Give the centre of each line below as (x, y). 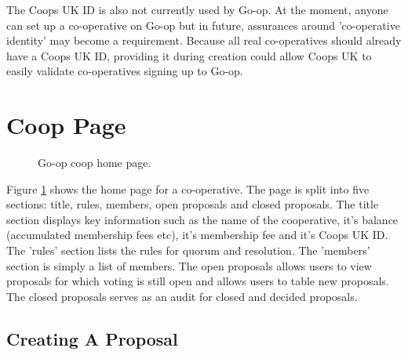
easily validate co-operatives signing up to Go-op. (125, 71)
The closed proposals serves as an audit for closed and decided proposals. (182, 296)
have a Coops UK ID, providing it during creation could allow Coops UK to (189, 55)
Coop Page (66, 125)
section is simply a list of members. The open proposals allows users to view (189, 265)
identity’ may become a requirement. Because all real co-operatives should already (204, 40)
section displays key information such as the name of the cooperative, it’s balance (202, 219)
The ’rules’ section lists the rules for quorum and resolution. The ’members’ (188, 250)
